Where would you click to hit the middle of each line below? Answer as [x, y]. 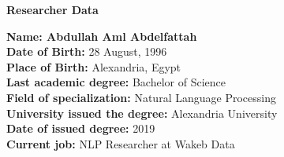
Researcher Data [52, 9]
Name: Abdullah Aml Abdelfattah [102, 36]
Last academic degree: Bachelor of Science [116, 82]
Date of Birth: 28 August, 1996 [87, 51]
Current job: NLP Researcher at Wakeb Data [121, 143]
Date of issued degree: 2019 [81, 128]
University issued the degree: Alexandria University [142, 113]
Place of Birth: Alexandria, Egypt [94, 66]
